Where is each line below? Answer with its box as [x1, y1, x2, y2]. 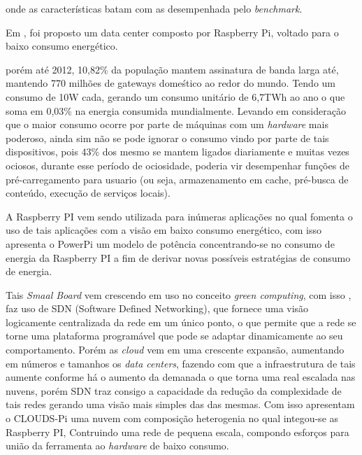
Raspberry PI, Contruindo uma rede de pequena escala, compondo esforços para [6, 424, 349, 439]
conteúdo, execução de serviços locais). [6, 185, 171, 200]
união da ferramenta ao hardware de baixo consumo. [6, 438, 229, 453]
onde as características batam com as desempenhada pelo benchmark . [6, 1, 303, 15]
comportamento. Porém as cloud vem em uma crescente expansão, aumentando [6, 342, 345, 357]
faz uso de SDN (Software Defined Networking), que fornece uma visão [6, 301, 309, 316]
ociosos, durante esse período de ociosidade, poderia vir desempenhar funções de [6, 157, 349, 172]
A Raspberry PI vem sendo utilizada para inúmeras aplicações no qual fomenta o [6, 209, 353, 223]
